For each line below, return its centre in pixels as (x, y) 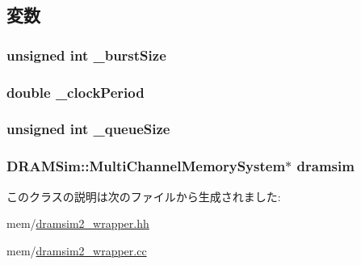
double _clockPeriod (76, 92)
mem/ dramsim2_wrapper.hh (78, 223)
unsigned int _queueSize (88, 129)
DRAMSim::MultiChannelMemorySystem (146, 166)
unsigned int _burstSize (86, 55)
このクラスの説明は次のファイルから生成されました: (144, 196)
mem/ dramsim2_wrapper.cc (77, 250)
